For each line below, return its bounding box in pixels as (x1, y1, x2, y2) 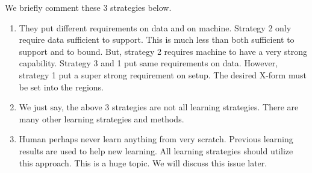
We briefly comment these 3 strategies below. (5, 1, 172, 13)
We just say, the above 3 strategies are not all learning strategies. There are (19, 101, 299, 113)
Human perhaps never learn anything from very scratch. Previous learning (19, 133, 293, 145)
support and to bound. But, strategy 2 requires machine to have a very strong (19, 45, 308, 57)
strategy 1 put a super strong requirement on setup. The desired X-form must (19, 68, 307, 81)
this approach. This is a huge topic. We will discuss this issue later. (19, 156, 267, 169)
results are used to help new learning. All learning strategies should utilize (19, 144, 293, 157)
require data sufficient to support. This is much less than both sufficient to (19, 33, 295, 46)
